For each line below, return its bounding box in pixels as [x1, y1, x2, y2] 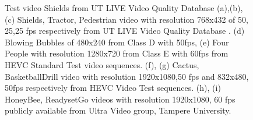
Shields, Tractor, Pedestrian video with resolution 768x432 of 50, [17, 13, 248, 25]
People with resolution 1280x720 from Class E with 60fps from [5, 47, 229, 59]
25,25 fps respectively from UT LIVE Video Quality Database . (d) [5, 24, 245, 37]
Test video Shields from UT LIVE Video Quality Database [5, 2, 215, 13]
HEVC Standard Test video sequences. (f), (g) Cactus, [5, 58, 199, 70]
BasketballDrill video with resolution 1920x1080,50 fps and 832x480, [5, 70, 249, 82]
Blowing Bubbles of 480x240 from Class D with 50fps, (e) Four [5, 36, 229, 48]
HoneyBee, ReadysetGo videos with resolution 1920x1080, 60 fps [5, 93, 236, 105]
